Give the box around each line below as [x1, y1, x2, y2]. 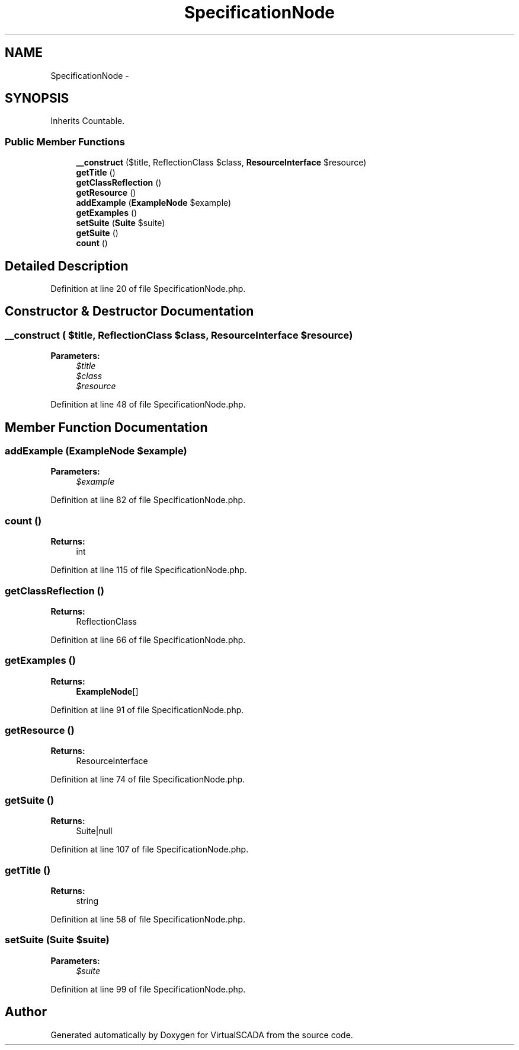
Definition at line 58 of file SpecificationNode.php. [50, 914, 245, 924]
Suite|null [76, 826, 113, 836]
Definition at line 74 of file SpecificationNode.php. [50, 774, 245, 785]
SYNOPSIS [5, 91, 69, 106]
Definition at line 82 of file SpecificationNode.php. [50, 495, 246, 505]
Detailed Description [5, 258, 129, 273]
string [76, 895, 99, 906]
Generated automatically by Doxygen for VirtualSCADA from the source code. [50, 1029, 353, 1040]
